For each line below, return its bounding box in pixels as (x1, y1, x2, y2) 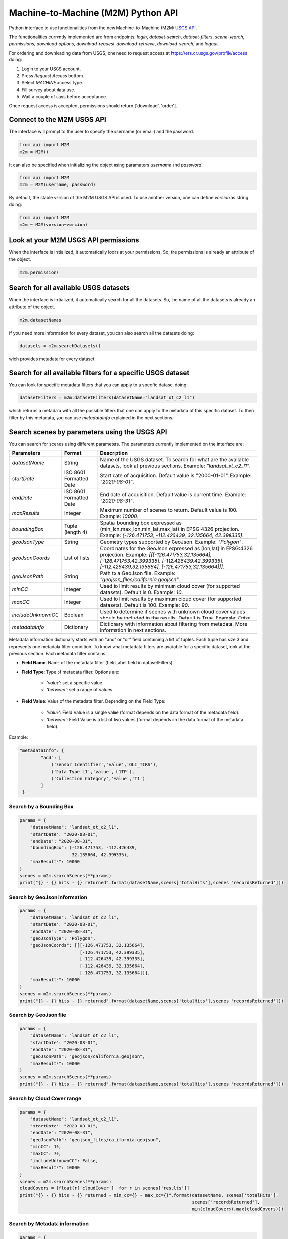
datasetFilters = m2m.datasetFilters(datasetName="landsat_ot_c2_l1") (19, 395, 195, 401)
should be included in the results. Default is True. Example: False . (100, 615, 252, 621)
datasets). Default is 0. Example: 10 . (100, 589, 183, 596)
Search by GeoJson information (9, 894, 88, 901)
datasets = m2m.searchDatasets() (19, 343, 101, 349)
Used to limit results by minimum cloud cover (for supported (100, 583, 240, 590)
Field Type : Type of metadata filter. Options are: (21, 669, 120, 675)
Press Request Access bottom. (21, 72, 84, 79)
